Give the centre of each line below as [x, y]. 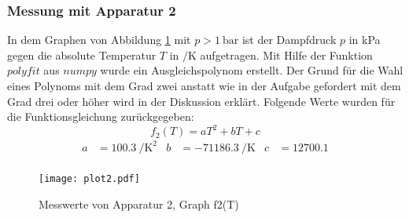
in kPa [365, 40]
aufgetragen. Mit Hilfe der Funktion [286, 54]
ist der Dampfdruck [289, 40]
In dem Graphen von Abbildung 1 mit [99, 40]
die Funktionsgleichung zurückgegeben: [101, 116]
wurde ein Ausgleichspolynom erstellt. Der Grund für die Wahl [252, 70]
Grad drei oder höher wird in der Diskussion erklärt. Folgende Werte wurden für [201, 101]
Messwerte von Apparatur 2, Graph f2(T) [139, 203]
